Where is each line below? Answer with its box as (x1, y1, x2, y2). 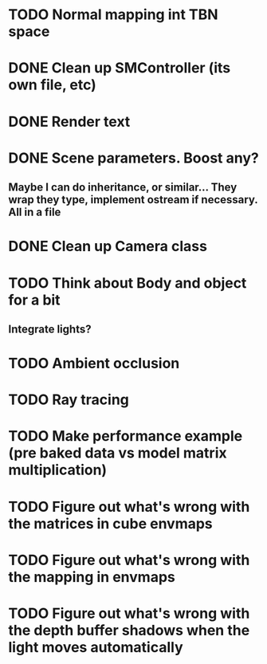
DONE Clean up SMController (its (8, 59, 231, 77)
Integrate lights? (8, 322, 92, 336)
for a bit (8, 291, 61, 308)
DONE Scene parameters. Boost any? (8, 149, 259, 167)
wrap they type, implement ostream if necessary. (8, 193, 258, 206)
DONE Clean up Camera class (8, 238, 207, 256)
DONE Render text (8, 112, 131, 131)
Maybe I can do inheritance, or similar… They (8, 181, 238, 194)
